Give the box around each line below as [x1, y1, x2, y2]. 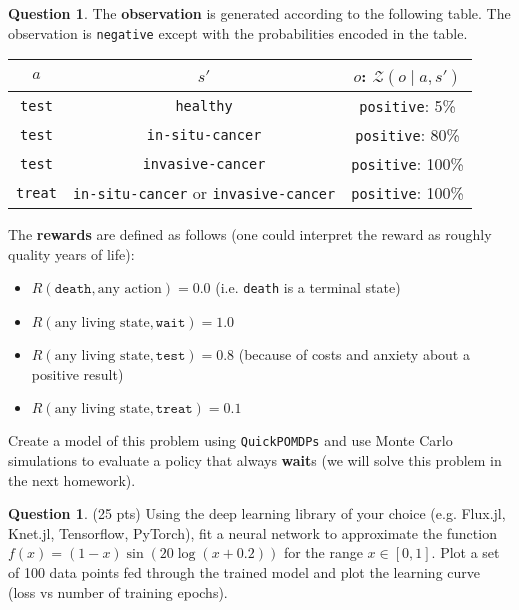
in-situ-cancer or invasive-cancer [72, 181, 336, 205]
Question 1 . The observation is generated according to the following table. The [8, 3, 511, 23]
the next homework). [8, 469, 136, 490]
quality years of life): [8, 243, 135, 264]
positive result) [31, 363, 124, 384]
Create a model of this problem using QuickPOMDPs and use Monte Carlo [8, 430, 453, 451]
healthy [175, 97, 233, 114]
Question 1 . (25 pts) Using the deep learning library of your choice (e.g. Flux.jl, [8, 503, 506, 524]
